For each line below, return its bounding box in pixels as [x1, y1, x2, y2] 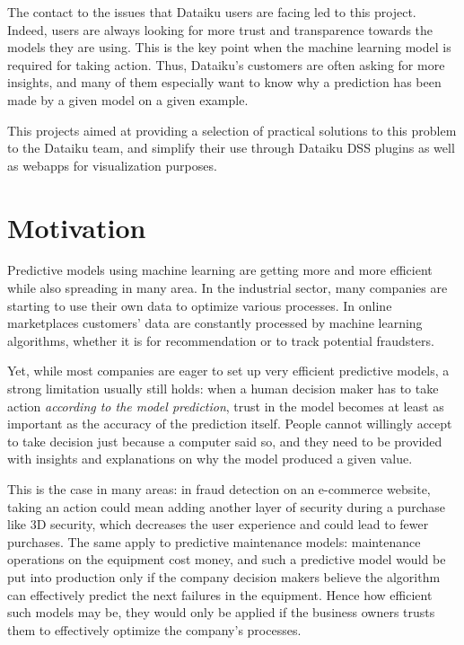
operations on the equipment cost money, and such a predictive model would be [7, 550, 446, 569]
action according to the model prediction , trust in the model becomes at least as [7, 396, 444, 415]
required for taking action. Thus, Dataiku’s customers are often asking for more [7, 55, 445, 74]
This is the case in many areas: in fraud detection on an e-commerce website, [7, 480, 431, 498]
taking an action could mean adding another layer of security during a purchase [7, 497, 446, 516]
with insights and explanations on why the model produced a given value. [7, 449, 413, 468]
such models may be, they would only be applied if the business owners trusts [7, 603, 435, 622]
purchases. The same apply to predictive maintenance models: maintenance [7, 532, 421, 551]
